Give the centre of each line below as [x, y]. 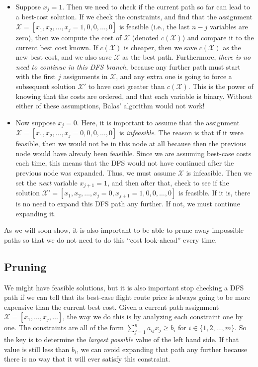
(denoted [145, 38]
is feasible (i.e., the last [154, 27]
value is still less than [37, 349]
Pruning [25, 266]
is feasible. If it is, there [214, 193]
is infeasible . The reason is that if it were [181, 133]
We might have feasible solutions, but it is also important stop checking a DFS [124, 287]
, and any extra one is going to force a [174, 76]
